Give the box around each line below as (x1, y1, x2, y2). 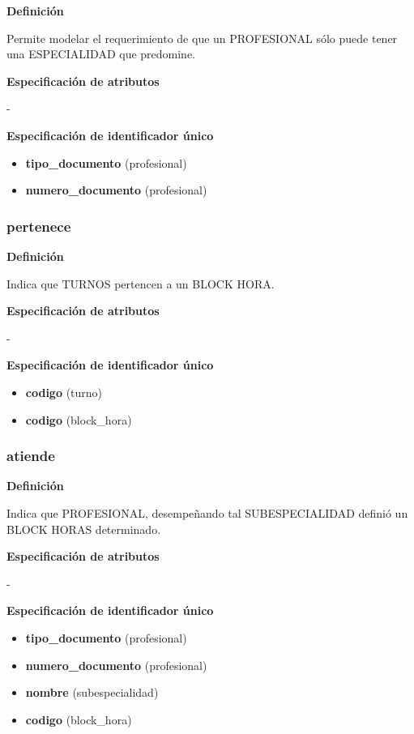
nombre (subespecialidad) (25, 684, 159, 701)
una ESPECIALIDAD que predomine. (6, 45, 196, 62)
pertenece (6, 216, 71, 236)
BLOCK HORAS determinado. (6, 520, 161, 537)
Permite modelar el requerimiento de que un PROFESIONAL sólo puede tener (6, 29, 398, 46)
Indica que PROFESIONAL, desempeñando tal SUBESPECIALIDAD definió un (6, 504, 408, 521)
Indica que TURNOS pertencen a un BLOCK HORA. (6, 275, 275, 292)
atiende (6, 446, 55, 466)
